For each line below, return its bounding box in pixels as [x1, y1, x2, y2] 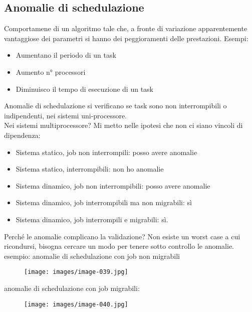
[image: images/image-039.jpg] [24, 268, 128, 276]
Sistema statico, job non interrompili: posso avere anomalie [16, 146, 197, 157]
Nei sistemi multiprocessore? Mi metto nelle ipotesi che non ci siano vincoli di [4, 120, 243, 130]
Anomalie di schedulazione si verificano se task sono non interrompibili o [4, 100, 227, 111]
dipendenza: [4, 129, 41, 140]
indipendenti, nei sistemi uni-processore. [4, 110, 127, 120]
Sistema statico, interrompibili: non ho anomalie [16, 164, 164, 174]
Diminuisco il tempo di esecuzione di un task [16, 83, 153, 94]
